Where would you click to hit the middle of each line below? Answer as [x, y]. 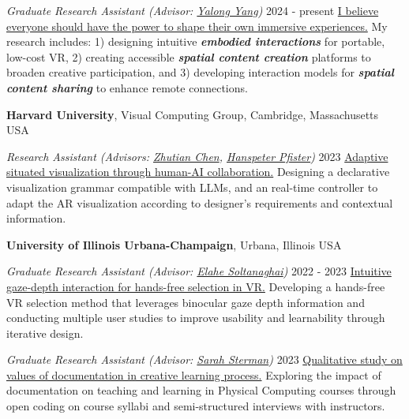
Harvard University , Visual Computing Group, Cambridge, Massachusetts [193, 114]
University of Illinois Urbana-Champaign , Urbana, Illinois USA [174, 244]
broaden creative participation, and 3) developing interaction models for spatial [200, 72]
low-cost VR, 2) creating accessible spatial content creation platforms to [189, 56]
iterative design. [45, 333]
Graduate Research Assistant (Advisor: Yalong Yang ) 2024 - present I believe [193, 10]
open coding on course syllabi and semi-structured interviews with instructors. [196, 406]
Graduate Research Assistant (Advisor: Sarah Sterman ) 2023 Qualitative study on [204, 359]
